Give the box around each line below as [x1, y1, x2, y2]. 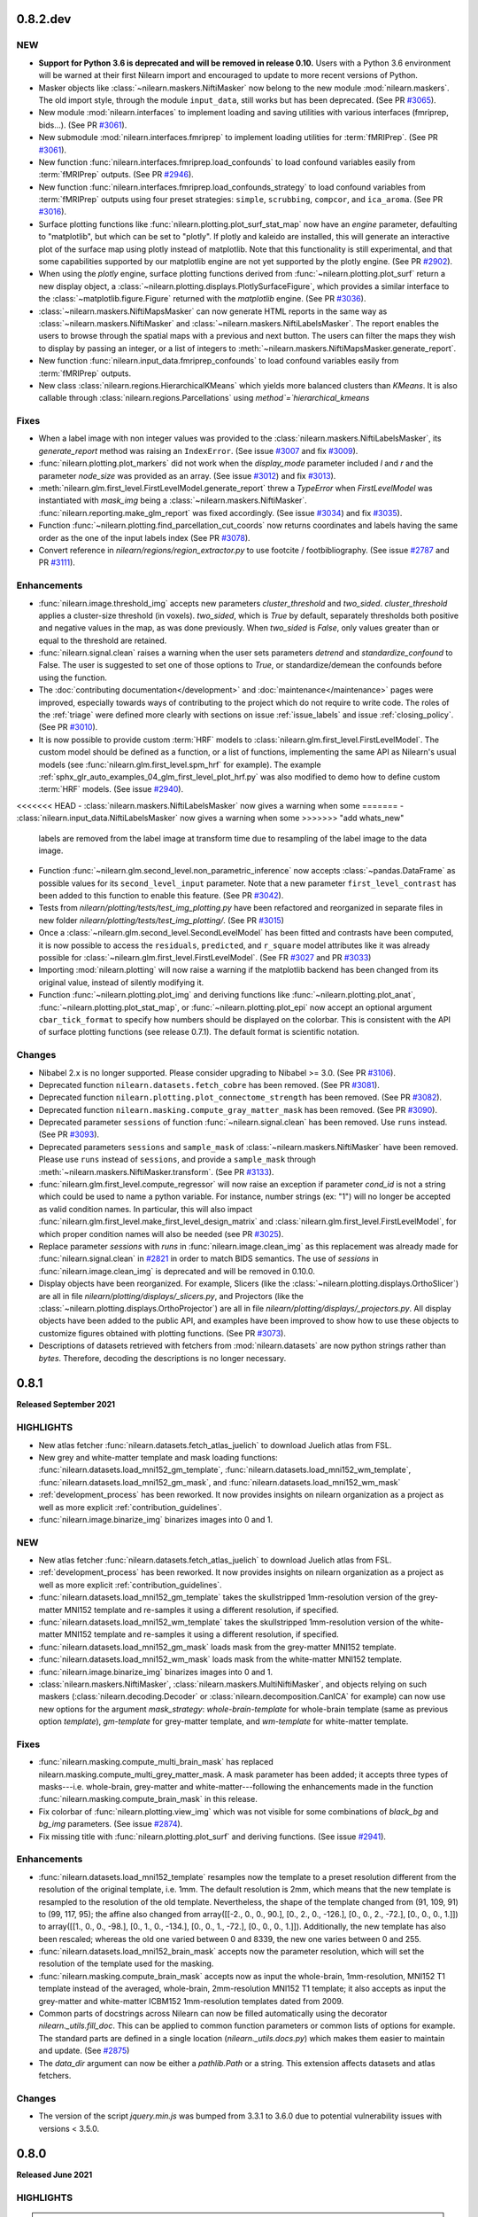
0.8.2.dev [16, 12, 72, 27]
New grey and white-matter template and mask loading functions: [38, 1452, 278, 1462]
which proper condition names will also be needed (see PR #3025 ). [38, 1228, 284, 1239]
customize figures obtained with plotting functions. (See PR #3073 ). [38, 1328, 287, 1338]
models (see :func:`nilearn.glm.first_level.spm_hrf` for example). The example [38, 759, 322, 770]
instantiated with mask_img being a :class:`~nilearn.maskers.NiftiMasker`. [38, 495, 307, 505]
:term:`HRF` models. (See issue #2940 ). [38, 784, 184, 795]
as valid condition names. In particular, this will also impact [38, 1203, 253, 1214]
